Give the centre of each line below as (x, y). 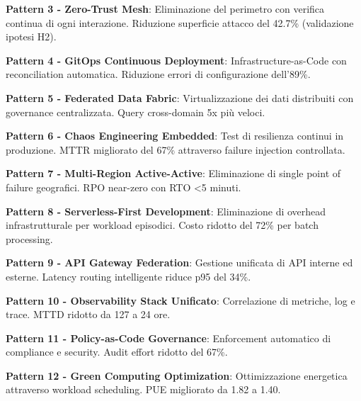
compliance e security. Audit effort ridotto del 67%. (117, 352)
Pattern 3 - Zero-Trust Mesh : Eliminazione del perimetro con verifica (165, 9)
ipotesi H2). (31, 36)
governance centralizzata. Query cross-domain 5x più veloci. (136, 112)
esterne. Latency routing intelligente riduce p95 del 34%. (128, 276)
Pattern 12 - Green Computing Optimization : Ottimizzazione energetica (177, 375)
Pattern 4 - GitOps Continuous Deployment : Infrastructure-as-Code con (176, 60)
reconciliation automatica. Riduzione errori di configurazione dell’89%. (158, 74)
